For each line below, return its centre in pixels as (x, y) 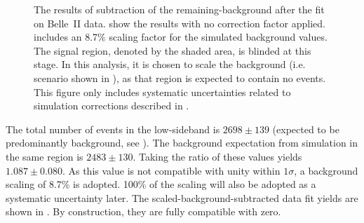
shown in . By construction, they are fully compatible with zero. (143, 211)
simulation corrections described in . (112, 106)
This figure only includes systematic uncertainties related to (162, 92)
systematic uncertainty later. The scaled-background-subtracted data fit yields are (182, 197)
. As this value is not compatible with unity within (171, 170)
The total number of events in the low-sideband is (113, 129)
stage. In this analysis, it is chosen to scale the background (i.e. (170, 64)
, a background (326, 170)
